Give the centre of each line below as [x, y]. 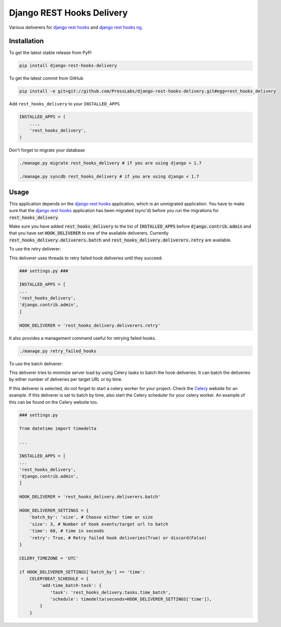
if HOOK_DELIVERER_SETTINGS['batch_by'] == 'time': [82, 572]
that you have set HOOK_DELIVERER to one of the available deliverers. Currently [89, 233]
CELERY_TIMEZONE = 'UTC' [49, 558]
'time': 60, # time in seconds [67, 531]
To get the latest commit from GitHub [46, 78]
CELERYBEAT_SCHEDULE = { [59, 578]
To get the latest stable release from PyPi [50, 53]
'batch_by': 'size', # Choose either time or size [91, 517]
